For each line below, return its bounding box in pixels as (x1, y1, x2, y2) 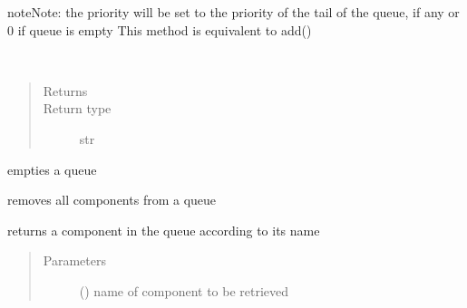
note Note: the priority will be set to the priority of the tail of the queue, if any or (7, 3, 460, 21)
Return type (43, 99, 112, 118)
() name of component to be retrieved (79, 281, 289, 300)
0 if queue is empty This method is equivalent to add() (7, 20, 312, 39)
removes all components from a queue (7, 190, 217, 209)
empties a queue (7, 159, 97, 178)
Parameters (43, 251, 106, 270)
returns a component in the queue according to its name (7, 220, 320, 239)
